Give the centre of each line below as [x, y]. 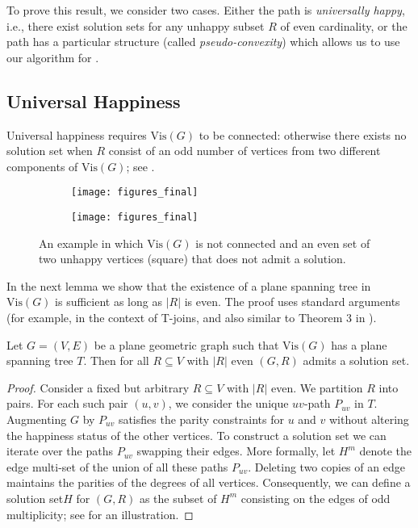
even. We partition [317, 387]
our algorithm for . [53, 57]
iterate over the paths [60, 451]
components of [42, 166]
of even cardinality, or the [344, 25]
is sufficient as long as [109, 302]
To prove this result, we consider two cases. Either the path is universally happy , [206, 10]
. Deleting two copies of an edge [326, 466]
